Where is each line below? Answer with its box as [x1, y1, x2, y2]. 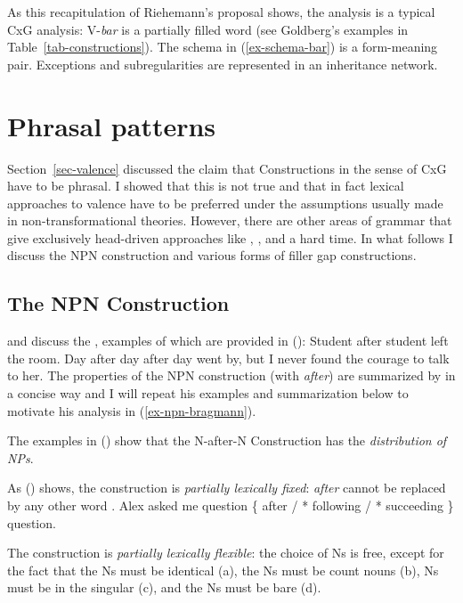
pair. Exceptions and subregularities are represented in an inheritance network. [7, 54, 438, 73]
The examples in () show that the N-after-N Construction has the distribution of [7, 431, 447, 450]
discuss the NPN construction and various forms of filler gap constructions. [7, 246, 417, 265]
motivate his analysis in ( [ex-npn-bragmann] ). [7, 401, 256, 420]
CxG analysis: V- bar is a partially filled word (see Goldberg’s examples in [7, 20, 409, 38]
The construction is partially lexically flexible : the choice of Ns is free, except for [7, 543, 444, 562]
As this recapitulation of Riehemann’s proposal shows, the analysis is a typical [7, 3, 435, 20]
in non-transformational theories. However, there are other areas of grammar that [7, 211, 452, 230]
